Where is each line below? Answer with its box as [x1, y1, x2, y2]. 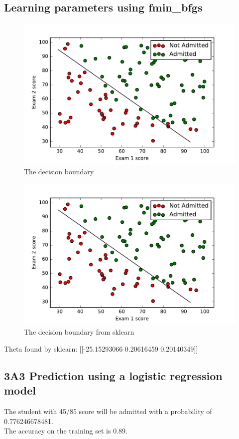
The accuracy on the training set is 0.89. [4, 426, 127, 436]
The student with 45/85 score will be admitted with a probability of [4, 406, 212, 417]
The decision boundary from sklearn [24, 327, 134, 337]
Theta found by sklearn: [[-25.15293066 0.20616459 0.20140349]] [4, 343, 198, 354]
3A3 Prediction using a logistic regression [4, 368, 223, 383]
